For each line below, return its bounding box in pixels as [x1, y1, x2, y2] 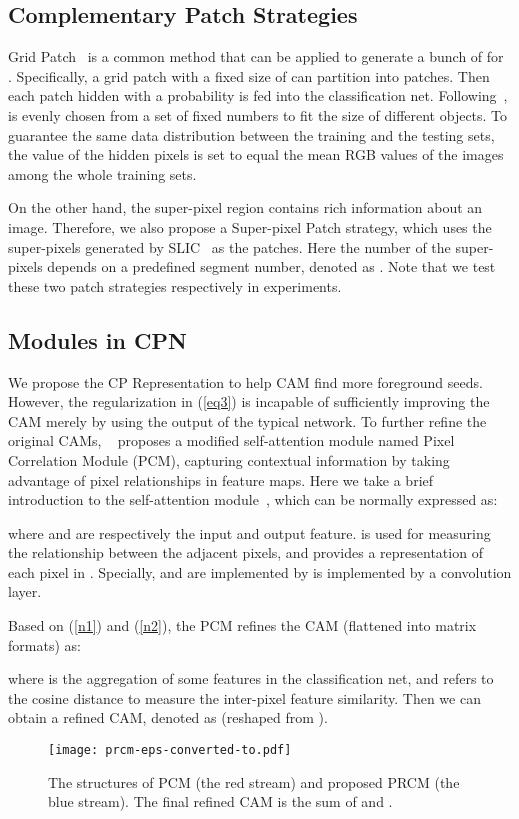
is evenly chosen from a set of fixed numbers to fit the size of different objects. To [8, 104, 508, 125]
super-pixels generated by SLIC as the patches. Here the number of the [8, 236, 451, 257]
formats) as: [8, 634, 81, 655]
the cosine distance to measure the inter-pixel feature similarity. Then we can [8, 687, 481, 708]
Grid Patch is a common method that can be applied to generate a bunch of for [8, 46, 504, 67]
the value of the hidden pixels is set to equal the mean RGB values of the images [8, 144, 504, 165]
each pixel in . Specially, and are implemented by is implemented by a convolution [8, 561, 512, 582]
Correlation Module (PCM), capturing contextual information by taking [8, 449, 450, 470]
